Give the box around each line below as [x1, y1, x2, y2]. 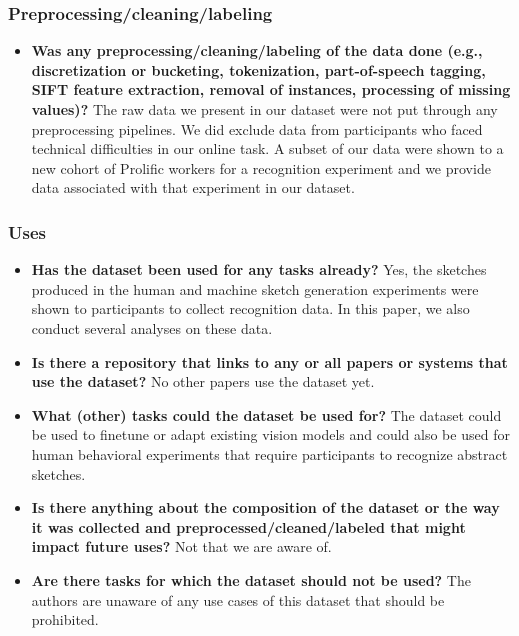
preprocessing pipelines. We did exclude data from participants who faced [31, 118, 483, 139]
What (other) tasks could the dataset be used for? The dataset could [31, 404, 502, 425]
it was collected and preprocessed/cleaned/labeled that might [31, 516, 466, 537]
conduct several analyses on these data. [31, 317, 273, 338]
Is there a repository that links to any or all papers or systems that [31, 351, 508, 372]
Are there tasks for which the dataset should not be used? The [31, 569, 471, 590]
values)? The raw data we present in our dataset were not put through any [31, 99, 498, 119]
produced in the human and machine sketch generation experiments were [31, 278, 479, 299]
